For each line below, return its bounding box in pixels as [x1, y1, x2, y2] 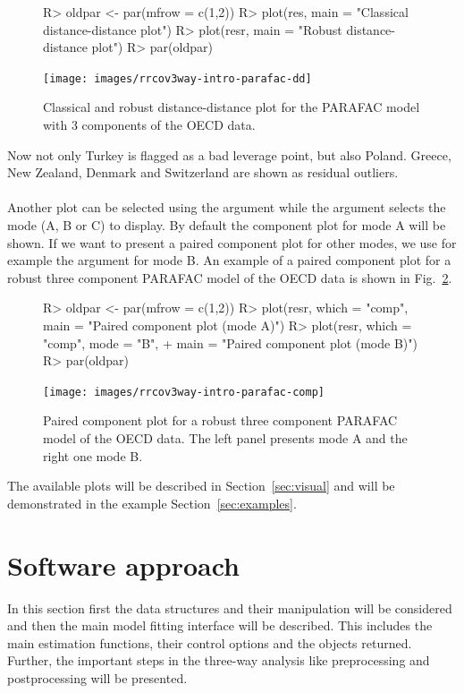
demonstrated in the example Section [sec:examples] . [7, 493, 297, 512]
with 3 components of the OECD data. [43, 115, 256, 134]
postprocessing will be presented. [7, 668, 188, 687]
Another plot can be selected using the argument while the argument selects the [7, 198, 446, 217]
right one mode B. [43, 446, 143, 465]
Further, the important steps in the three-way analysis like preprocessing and [7, 651, 430, 670]
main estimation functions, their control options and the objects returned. [7, 633, 412, 652]
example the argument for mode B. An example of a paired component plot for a [7, 251, 451, 269]
